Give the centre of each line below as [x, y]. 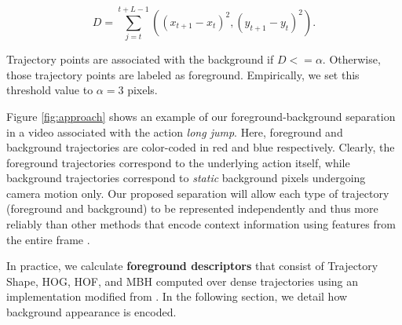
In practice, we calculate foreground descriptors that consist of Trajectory [192, 266]
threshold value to [50, 90]
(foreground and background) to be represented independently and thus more [192, 208]
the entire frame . [48, 239]
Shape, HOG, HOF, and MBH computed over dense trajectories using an [183, 281]
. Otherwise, [351, 59]
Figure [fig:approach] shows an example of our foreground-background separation [201, 116]
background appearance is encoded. [91, 312]
